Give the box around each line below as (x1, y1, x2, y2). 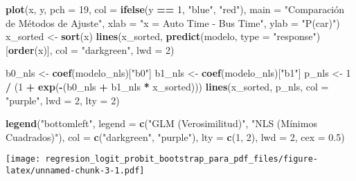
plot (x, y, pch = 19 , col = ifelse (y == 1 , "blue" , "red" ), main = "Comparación (6, 2, 345, 16)
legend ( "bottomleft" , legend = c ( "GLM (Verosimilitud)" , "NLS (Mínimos (6, 116, 317, 131)
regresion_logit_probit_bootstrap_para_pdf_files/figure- (45, 154, 319, 164)
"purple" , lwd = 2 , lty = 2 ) (6, 93, 120, 107)
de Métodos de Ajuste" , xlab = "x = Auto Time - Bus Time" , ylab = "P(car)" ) (6, 15, 340, 30)
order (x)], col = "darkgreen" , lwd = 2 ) (8, 42, 175, 57)
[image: (6, 154, 41, 164)
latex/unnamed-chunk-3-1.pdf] (6, 166, 145, 175)
